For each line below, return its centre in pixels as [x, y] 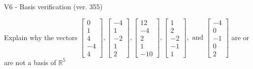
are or [240, 37]
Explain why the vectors [41, 37]
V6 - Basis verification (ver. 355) [53, 6]
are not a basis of [30, 62]
